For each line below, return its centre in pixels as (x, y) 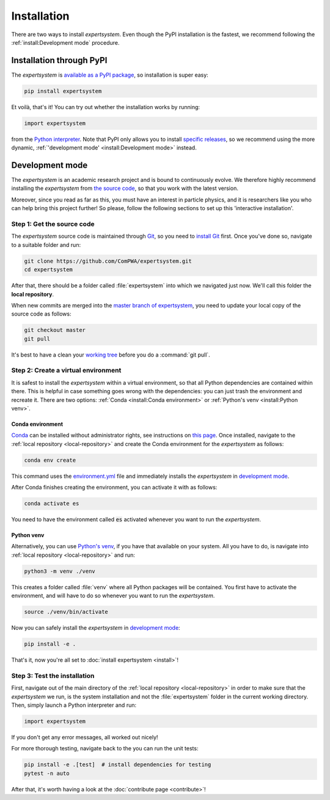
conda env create (50, 460)
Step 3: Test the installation (53, 676)
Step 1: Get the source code (53, 224)
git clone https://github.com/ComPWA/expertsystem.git (108, 261)
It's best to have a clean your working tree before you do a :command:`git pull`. (111, 355)
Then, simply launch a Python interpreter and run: (74, 705)
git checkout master (55, 330)
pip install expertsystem (63, 91)
